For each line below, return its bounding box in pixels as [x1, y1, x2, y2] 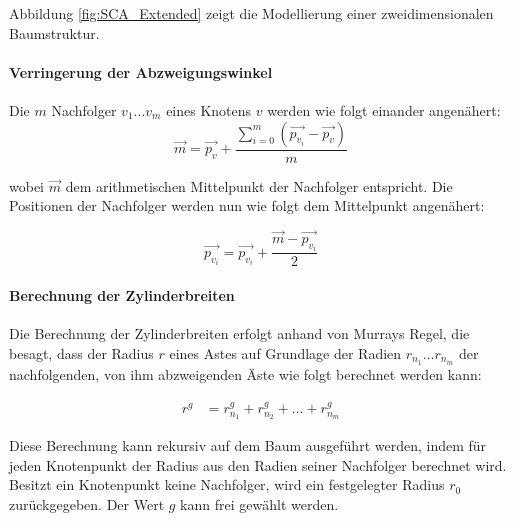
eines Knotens [166, 99, 252, 120]
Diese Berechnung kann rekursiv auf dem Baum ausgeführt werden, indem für [9, 435, 487, 455]
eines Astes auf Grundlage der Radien [169, 342, 402, 363]
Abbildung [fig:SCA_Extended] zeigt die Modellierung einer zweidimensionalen [9, 3, 494, 23]
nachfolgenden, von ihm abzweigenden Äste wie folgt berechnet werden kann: [9, 363, 482, 384]
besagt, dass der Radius [9, 342, 154, 363]
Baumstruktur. [9, 22, 100, 43]
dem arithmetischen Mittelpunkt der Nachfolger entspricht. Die [65, 175, 453, 196]
